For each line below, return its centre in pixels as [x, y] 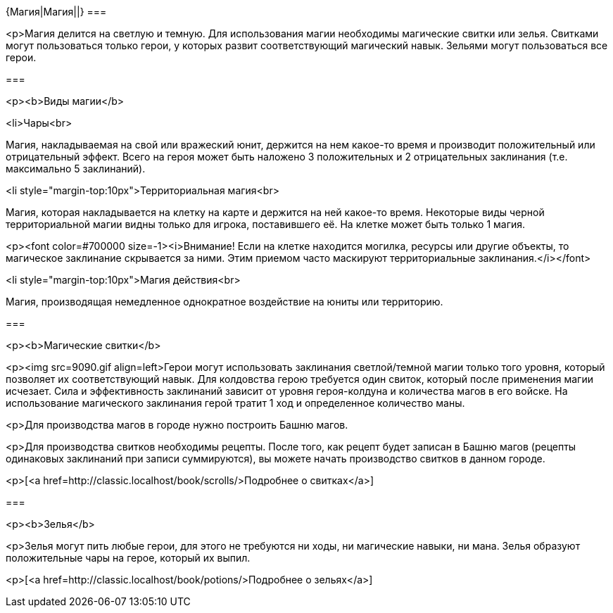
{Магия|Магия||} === [56, 12]
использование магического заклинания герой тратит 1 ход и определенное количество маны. [235, 403]
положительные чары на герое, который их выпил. [128, 558]
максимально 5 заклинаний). [76, 169]
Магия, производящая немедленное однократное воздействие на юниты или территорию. [225, 302]
